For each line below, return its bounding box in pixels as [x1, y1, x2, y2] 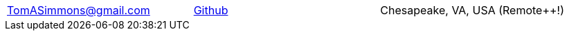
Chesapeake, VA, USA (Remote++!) [380, 3, 565, 17]
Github [193, 3, 228, 17]
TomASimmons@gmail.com [7, 3, 150, 17]
